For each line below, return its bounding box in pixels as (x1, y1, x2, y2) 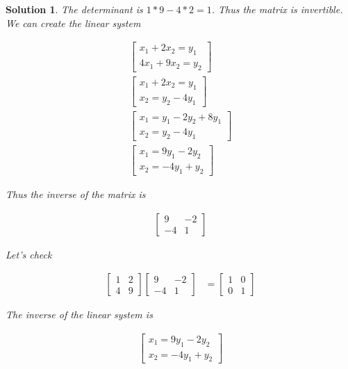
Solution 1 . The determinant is (6, 2, 143, 16)
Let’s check (6, 247, 52, 261)
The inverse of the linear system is (6, 307, 153, 322)
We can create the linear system (6, 15, 141, 30)
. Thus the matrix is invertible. (211, 2, 343, 16)
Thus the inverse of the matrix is (6, 186, 146, 201)
